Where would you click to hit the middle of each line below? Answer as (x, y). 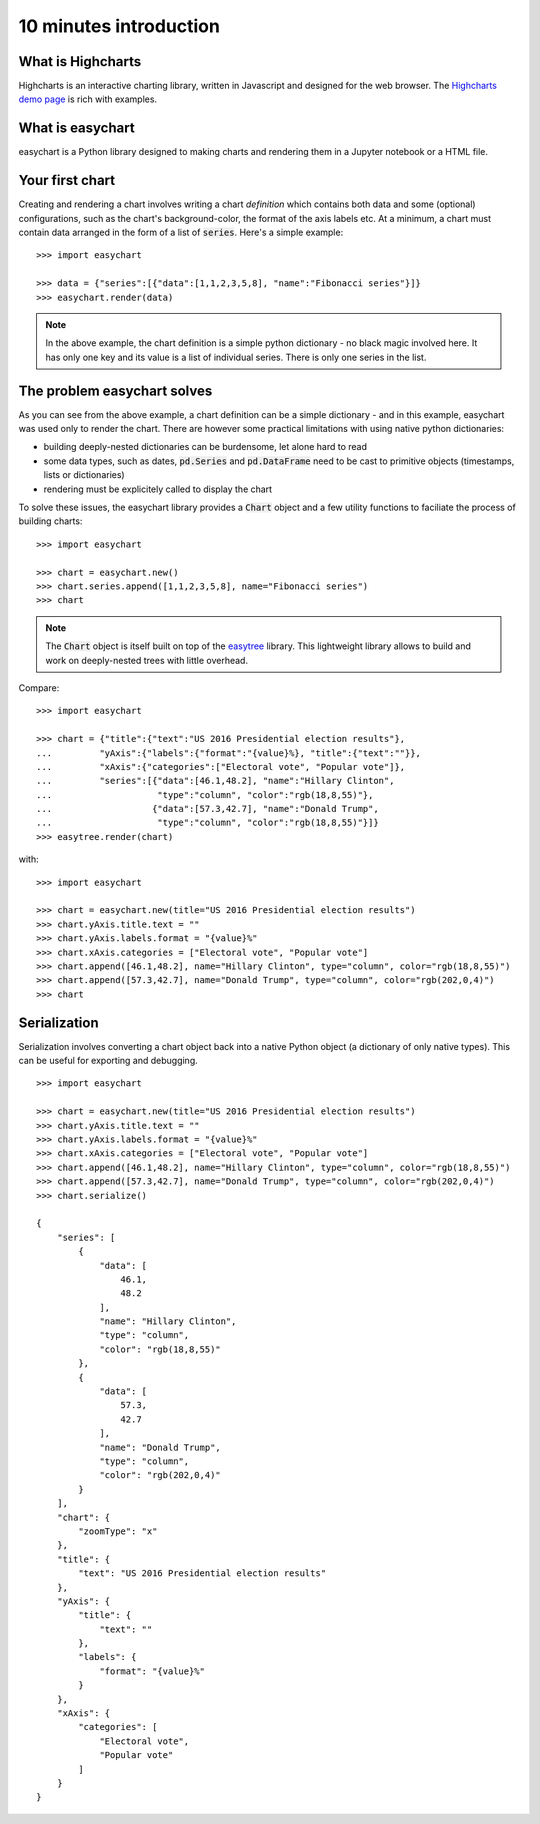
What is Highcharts (80, 61)
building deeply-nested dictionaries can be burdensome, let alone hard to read (205, 447)
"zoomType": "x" (118, 1531)
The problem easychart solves (115, 390)
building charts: (50, 521)
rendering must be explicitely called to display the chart (158, 489)
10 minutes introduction (119, 26)
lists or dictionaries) (84, 475)
